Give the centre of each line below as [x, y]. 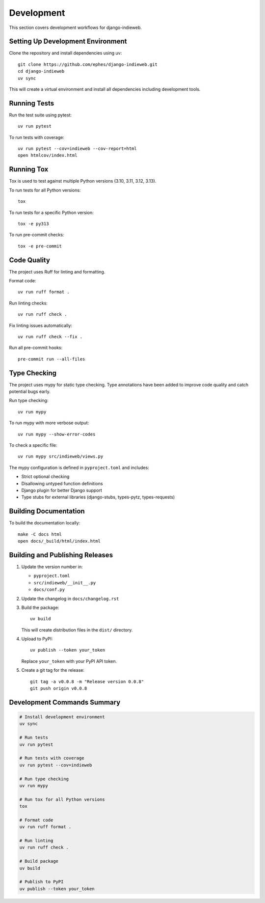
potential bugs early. [30, 392]
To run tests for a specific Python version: [51, 212]
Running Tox [29, 169]
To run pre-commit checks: [37, 235]
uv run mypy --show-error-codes [57, 434]
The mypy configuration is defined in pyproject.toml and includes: [79, 467]
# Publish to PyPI [41, 882]
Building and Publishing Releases [61, 555]
